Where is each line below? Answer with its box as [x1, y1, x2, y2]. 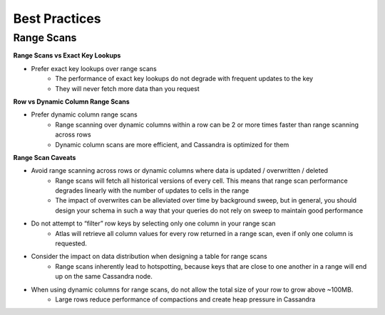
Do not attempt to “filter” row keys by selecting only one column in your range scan [31, 219, 276, 228]
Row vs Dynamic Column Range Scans [13, 97, 130, 106]
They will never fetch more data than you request [55, 84, 200, 92]
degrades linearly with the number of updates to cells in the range [55, 186, 250, 195]
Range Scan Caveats [13, 153, 76, 161]
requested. [55, 239, 87, 248]
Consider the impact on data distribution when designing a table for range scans [31, 252, 267, 261]
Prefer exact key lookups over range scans [31, 64, 157, 73]
